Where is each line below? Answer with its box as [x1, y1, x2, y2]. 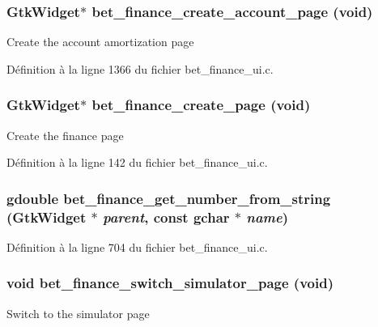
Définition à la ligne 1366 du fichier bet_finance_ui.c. [6, 60, 274, 77]
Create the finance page [6, 126, 124, 143]
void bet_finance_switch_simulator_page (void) [6, 273, 333, 293]
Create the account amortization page [6, 33, 194, 50]
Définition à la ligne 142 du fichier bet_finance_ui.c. [6, 154, 268, 171]
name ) [246, 206, 289, 227]
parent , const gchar [102, 206, 230, 227]
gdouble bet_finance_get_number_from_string [6, 188, 331, 208]
